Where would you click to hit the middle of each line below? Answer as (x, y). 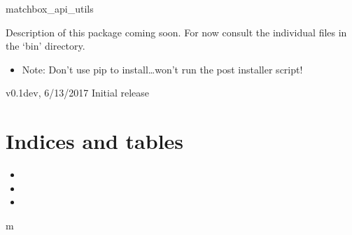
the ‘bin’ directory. (45, 46)
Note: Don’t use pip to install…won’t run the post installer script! (162, 69)
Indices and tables (95, 141)
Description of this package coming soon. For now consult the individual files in (176, 32)
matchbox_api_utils (50, 8)
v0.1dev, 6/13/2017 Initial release (78, 93)
